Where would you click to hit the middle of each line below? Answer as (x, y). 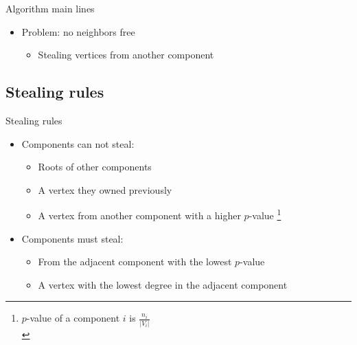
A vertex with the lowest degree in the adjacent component (163, 284)
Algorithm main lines (50, 8)
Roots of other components (95, 167)
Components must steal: (72, 238)
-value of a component (73, 318)
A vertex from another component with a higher (139, 215)
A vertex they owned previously (105, 189)
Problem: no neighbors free (78, 31)
